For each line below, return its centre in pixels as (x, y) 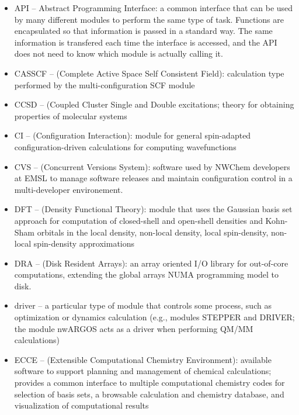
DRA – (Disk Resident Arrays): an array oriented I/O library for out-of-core (151, 263)
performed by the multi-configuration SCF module (105, 84)
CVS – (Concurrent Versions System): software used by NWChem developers (152, 166)
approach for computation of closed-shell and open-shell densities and (138, 220)
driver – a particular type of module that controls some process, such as (143, 305)
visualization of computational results (81, 405)
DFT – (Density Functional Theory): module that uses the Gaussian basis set (153, 209)
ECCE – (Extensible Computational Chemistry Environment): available (143, 359)
